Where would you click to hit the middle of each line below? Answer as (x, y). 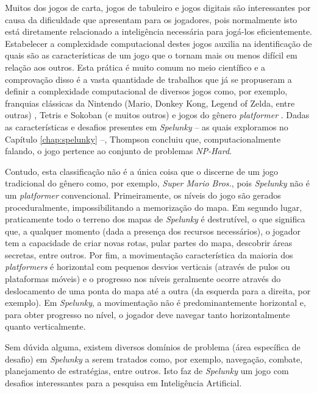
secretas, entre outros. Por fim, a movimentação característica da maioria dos (149, 254)
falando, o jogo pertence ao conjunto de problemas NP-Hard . (118, 151)
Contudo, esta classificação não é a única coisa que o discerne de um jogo (141, 171)
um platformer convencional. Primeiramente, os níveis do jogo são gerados (143, 195)
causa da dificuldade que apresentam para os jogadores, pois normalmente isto (151, 19)
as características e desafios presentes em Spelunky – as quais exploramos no (147, 126)
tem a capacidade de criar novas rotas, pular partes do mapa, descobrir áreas (149, 243)
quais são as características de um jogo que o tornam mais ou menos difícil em (151, 55)
